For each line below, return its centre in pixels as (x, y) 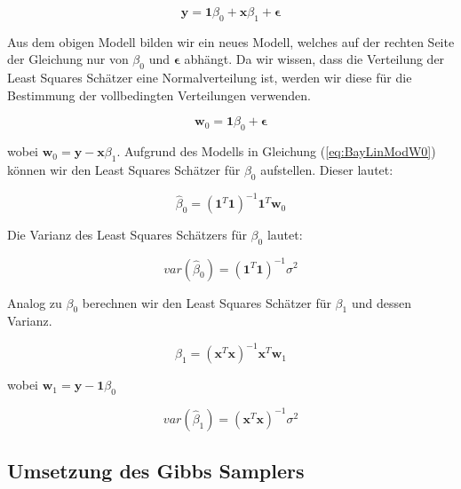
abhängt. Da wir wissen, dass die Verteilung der (314, 59)
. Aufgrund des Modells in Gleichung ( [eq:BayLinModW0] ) (276, 151)
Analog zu (35, 302)
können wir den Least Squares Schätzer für (124, 169)
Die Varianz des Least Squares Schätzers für (127, 235)
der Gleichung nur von (68, 59)
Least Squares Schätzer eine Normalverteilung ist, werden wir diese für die (210, 78)
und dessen (381, 302)
